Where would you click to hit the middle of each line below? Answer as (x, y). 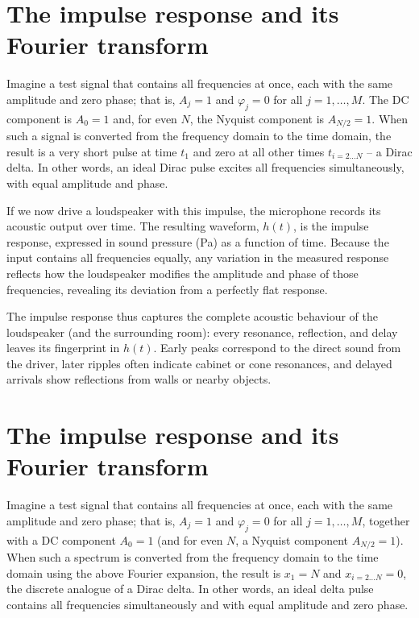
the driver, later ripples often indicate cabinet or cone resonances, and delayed (199, 363)
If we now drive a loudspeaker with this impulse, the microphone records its (194, 210)
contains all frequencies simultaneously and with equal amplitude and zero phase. (207, 604)
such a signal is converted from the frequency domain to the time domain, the (199, 136)
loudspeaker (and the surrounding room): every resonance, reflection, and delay (202, 332)
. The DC (386, 99)
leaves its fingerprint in (63, 348)
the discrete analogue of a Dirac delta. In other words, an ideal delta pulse (190, 589)
